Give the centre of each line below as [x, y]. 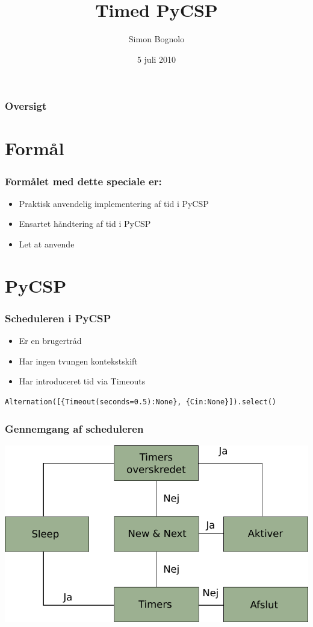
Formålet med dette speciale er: [83, 181]
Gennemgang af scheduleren [74, 428]
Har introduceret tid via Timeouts [82, 381]
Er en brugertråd [50, 341]
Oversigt [26, 106]
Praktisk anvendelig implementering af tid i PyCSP [114, 203]
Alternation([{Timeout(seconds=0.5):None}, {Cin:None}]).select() [141, 402]
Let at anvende [47, 244]
